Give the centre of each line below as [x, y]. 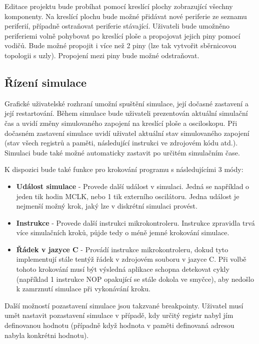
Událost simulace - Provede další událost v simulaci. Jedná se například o [133, 186]
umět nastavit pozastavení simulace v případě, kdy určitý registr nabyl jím [119, 315]
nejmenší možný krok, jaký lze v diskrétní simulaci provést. [107, 206]
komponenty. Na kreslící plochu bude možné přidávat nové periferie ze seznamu [126, 16]
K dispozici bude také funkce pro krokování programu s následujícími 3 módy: [124, 169]
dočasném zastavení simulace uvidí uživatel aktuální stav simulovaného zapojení [127, 133]
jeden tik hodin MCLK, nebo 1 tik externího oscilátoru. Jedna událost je [128, 196]
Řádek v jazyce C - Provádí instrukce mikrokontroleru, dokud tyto [122, 249]
